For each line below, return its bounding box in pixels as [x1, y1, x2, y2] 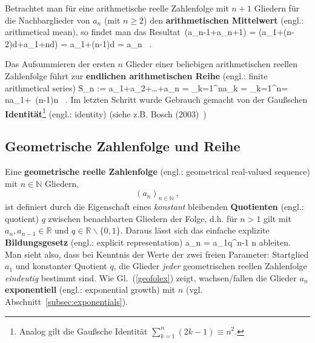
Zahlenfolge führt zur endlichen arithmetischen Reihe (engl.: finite [5, 69, 268, 82]
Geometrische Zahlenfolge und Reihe [5, 137, 240, 155]
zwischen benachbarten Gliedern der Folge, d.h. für [48, 212, 237, 224]
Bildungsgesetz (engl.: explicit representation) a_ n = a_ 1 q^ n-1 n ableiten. [5, 235, 291, 248]
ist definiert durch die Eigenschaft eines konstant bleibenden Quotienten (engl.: [5, 200, 304, 213]
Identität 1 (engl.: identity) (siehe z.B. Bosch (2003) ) [5, 105, 207, 120]
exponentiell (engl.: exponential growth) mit [5, 283, 176, 296]
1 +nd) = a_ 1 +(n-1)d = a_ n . [34, 37, 152, 50]
